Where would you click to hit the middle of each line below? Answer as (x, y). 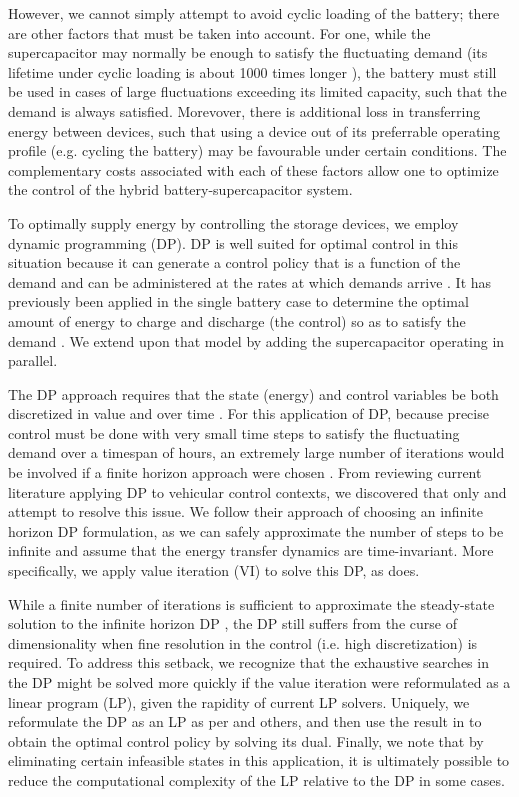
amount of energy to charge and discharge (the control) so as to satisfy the (237, 320)
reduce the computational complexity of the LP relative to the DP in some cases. (256, 779)
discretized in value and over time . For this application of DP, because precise (248, 413)
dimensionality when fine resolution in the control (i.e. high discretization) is (243, 642)
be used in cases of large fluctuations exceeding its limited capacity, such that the (257, 91)
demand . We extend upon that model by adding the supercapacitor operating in (256, 340)
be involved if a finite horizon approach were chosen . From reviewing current (245, 472)
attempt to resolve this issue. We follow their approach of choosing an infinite (245, 511)
